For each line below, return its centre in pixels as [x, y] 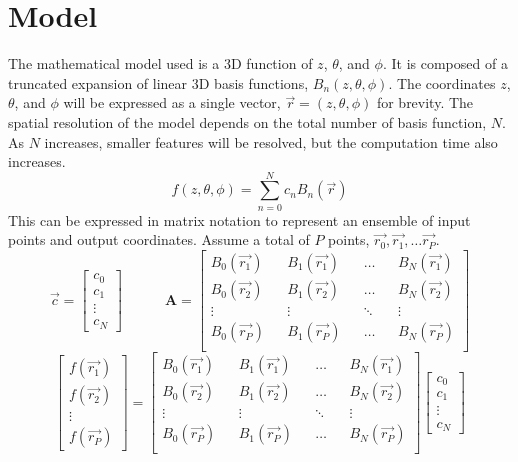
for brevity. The [425, 102]
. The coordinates [442, 82]
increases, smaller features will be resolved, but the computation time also [271, 141]
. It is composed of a [445, 63]
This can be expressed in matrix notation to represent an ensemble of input [239, 219]
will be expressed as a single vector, [172, 102]
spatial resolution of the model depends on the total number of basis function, [247, 121]
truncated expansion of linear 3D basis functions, [158, 82]
